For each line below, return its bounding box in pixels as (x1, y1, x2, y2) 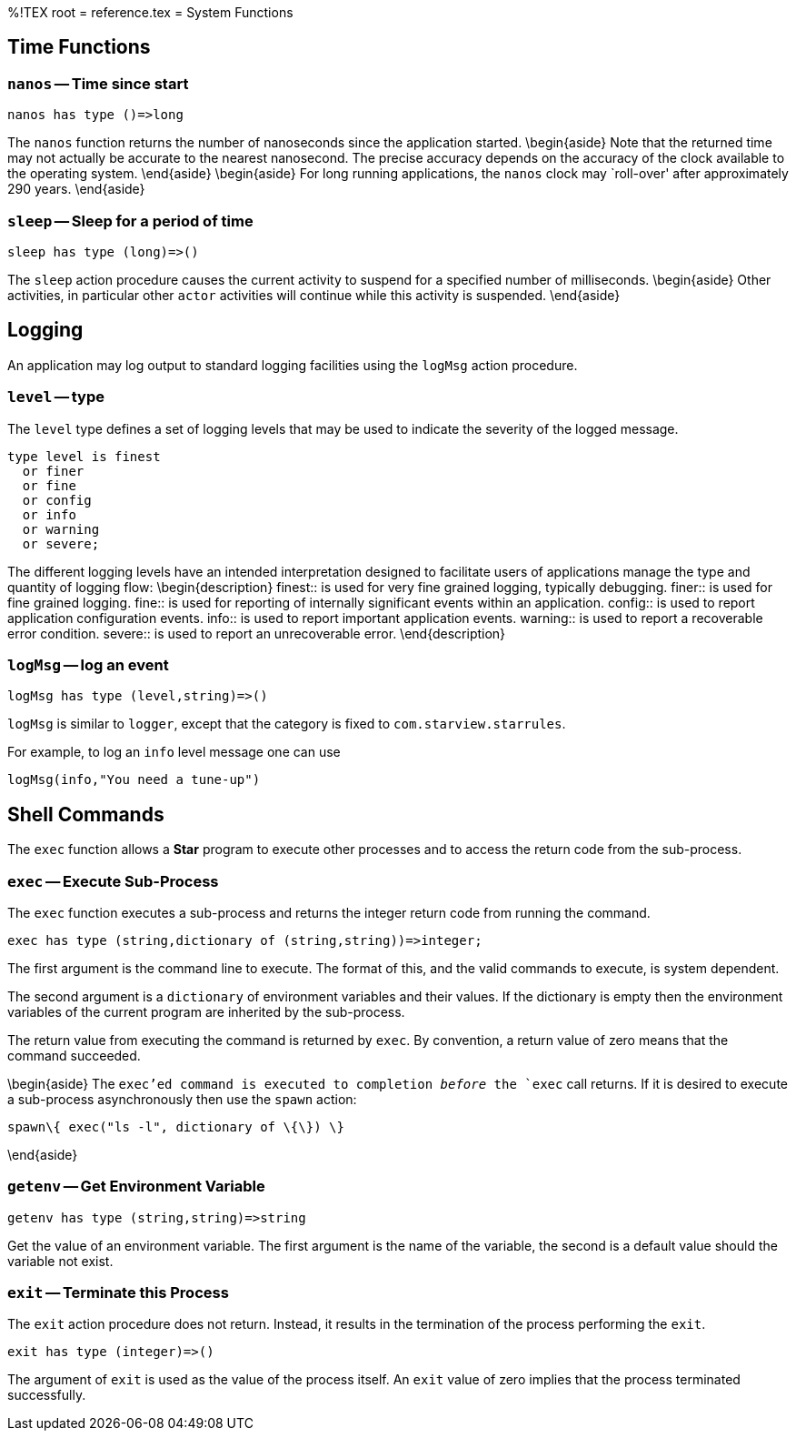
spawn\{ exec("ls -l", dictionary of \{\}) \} (7, 1119, 344, 1134)
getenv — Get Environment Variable (7, 1177, 265, 1196)
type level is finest (7, 448, 161, 464)
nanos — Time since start (7, 74, 189, 93)
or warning (22, 521, 100, 537)
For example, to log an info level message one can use (7, 744, 341, 760)
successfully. (7, 1387, 86, 1403)
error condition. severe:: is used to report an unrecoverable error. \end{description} (7, 625, 506, 641)
